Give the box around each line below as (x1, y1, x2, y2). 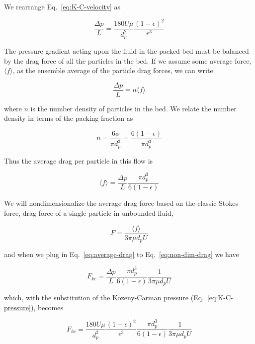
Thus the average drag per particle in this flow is (4, 155, 153, 166)
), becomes (30, 302, 63, 312)
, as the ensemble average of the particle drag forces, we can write (12, 65, 213, 76)
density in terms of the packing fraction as (4, 113, 133, 123)
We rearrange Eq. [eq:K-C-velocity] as (4, 1, 121, 11)
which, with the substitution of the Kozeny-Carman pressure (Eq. (4, 292, 204, 303)
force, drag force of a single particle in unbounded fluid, (4, 208, 173, 218)
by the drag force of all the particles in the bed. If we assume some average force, (4, 55, 252, 66)
